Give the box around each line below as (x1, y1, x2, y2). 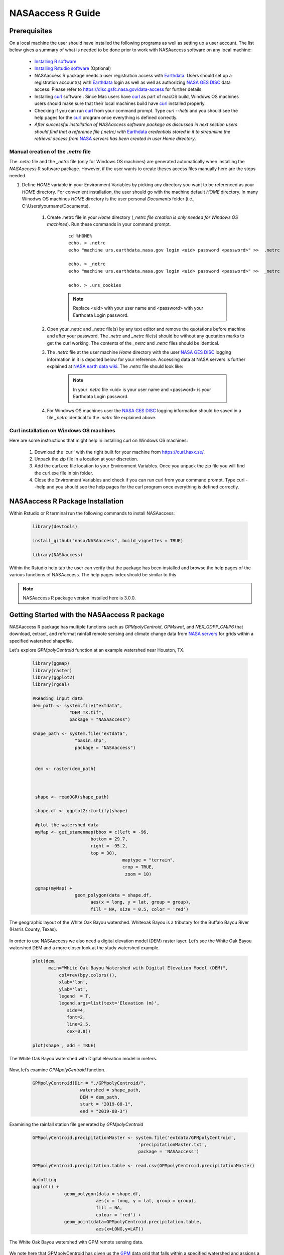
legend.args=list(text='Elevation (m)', (58, 1000, 160, 1006)
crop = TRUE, (122, 864, 155, 870)
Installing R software (34, 58, 77, 64)
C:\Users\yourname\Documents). (22, 203, 90, 209)
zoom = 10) (124, 871, 152, 877)
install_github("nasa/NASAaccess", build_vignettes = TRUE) (32, 538, 184, 544)
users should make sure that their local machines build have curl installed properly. (34, 100, 206, 106)
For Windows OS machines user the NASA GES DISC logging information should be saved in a (47, 407, 241, 414)
